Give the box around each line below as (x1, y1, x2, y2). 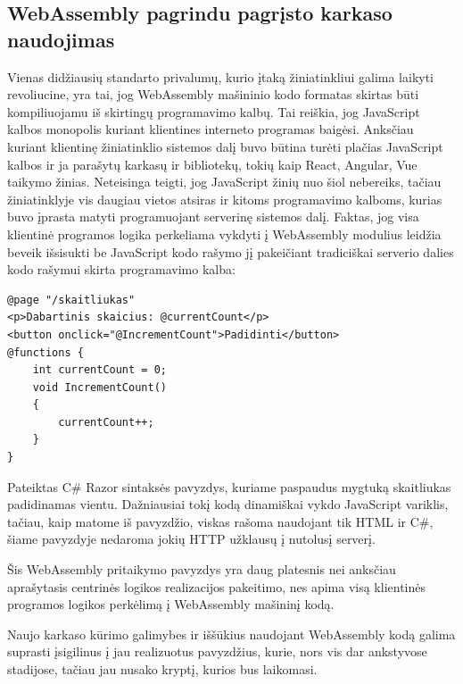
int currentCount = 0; (32, 363, 167, 377)
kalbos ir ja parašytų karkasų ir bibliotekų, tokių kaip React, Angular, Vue (7, 154, 418, 173)
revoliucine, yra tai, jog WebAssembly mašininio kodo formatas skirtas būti (7, 85, 419, 104)
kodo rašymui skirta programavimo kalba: (7, 260, 236, 279)
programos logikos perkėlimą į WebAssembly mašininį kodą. (7, 595, 335, 613)
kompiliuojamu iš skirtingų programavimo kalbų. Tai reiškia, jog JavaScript (7, 102, 420, 121)
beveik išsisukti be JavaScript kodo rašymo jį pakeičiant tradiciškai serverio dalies (7, 242, 454, 261)
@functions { (7, 346, 84, 359)
